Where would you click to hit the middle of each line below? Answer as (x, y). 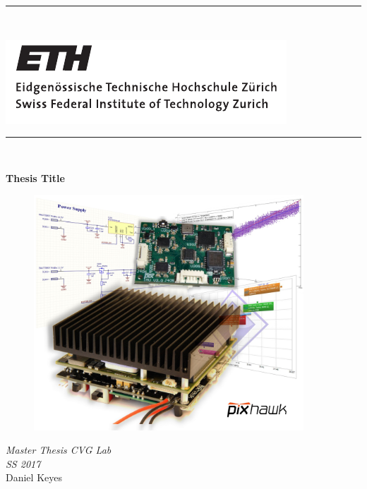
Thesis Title (35, 177)
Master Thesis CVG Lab (59, 450)
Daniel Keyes (34, 477)
